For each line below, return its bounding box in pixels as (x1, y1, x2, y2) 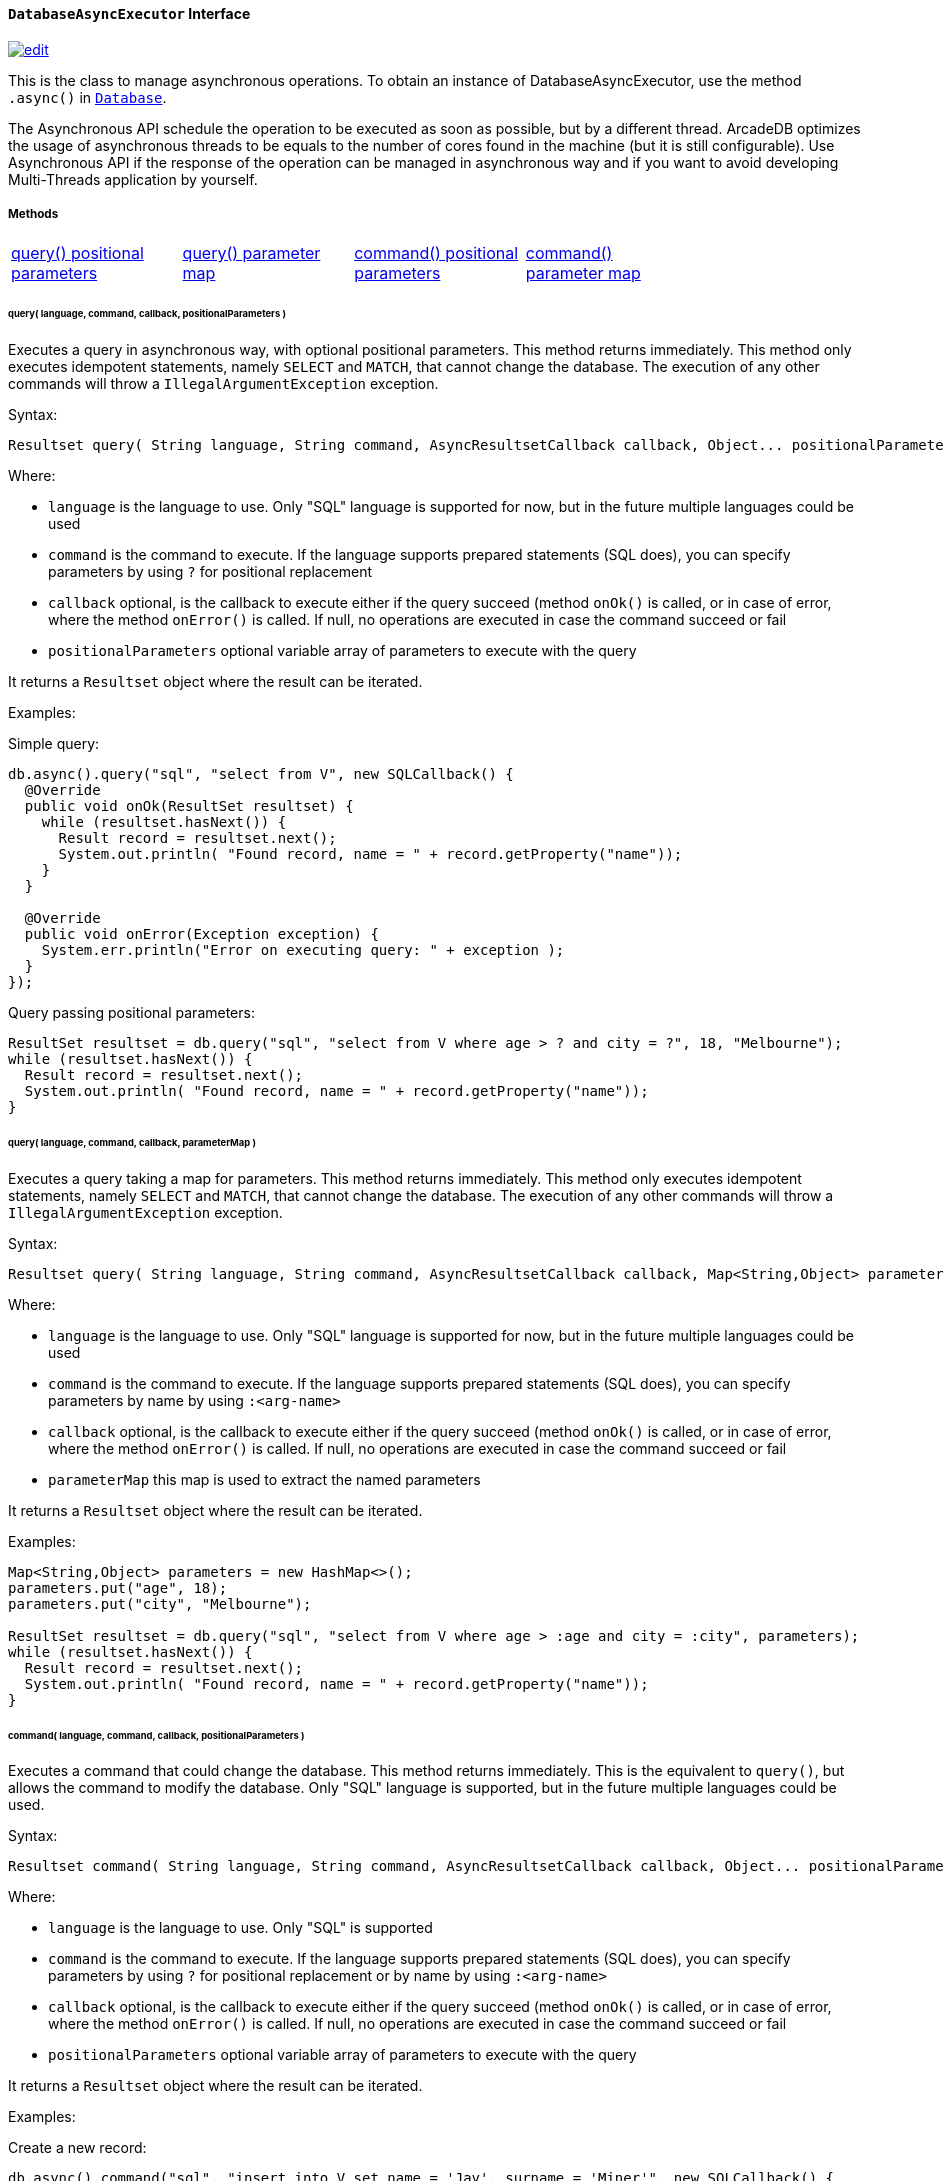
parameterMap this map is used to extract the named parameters (48, 1470, 481, 1488)
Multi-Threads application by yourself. (8, 170, 258, 188)
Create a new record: (8, 2139, 147, 2157)
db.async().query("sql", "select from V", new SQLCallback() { (8, 766, 514, 783)
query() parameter (182, 243, 321, 264)
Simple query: (8, 735, 100, 753)
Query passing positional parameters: (8, 1004, 255, 1022)
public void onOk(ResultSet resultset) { (24, 798, 354, 815)
